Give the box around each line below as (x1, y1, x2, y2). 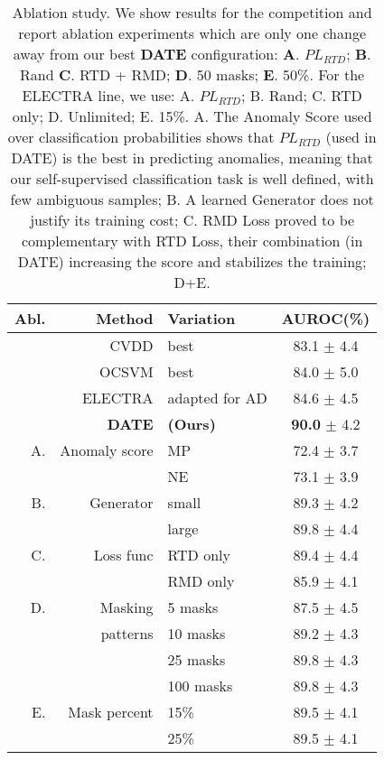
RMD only (167, 570, 235, 591)
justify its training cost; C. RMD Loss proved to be (30, 209, 355, 230)
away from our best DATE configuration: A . (13, 43, 300, 64)
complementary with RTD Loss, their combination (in (21, 230, 363, 251)
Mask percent (68, 701, 154, 722)
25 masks (167, 649, 226, 670)
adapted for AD (167, 387, 267, 408)
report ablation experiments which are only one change (18, 23, 366, 43)
